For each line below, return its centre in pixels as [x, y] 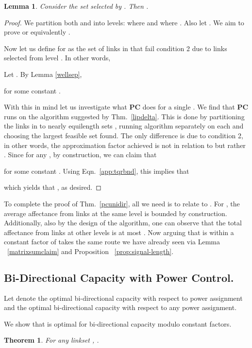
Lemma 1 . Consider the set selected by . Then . [76, 6]
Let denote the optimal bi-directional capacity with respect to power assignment [123, 298]
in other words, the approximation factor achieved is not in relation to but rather [125, 145]
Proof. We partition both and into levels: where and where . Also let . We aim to [124, 22]
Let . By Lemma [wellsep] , [43, 74]
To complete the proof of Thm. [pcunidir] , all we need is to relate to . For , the [122, 203]
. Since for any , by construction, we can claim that [80, 155]
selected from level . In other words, [57, 58]
